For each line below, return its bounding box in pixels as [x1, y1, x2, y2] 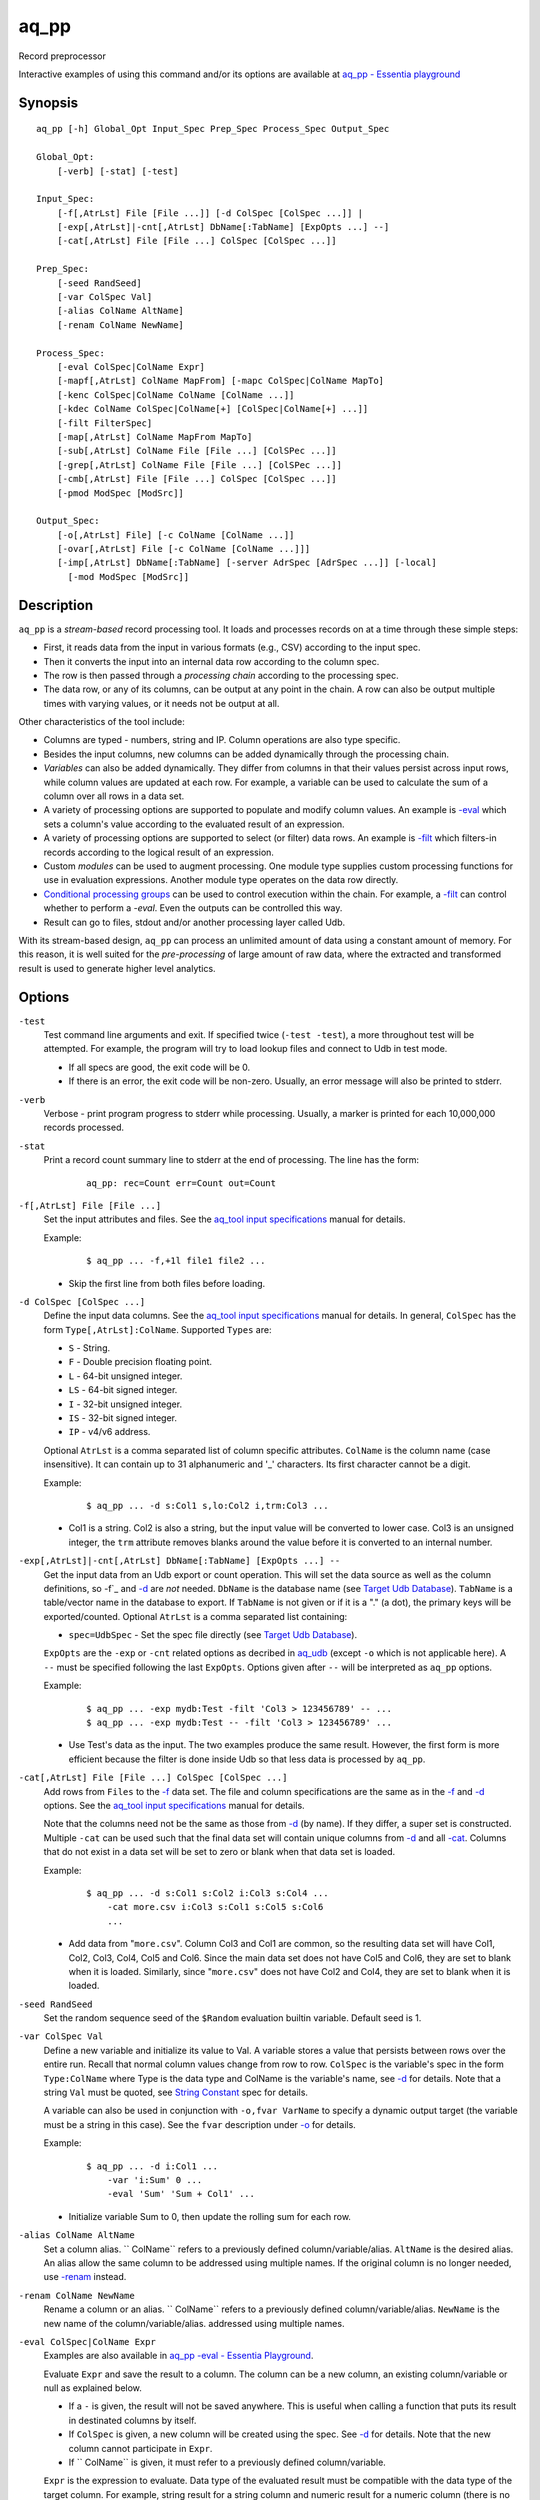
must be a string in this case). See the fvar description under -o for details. [43, 2118, 357, 2130]
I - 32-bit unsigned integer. [68, 1398, 183, 1410]
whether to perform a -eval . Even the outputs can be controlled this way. [43, 902, 343, 914]
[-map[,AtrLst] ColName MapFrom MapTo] [56, 431, 253, 442]
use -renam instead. [43, 2271, 127, 2283]
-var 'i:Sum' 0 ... [106, 2174, 203, 2185]
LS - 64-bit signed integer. [68, 1384, 178, 1396]
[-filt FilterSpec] [56, 417, 153, 429]
